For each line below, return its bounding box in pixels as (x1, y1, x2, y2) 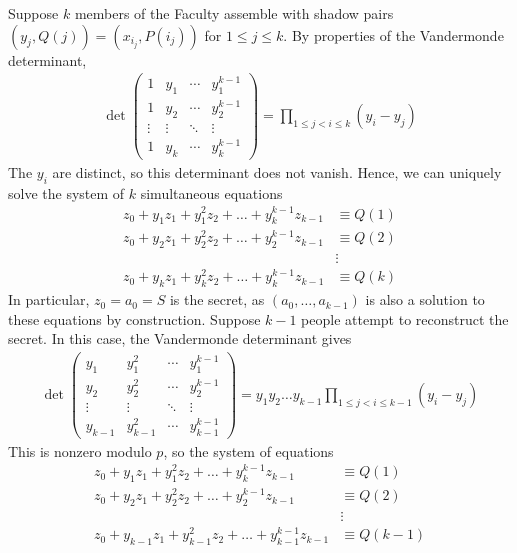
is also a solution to (365, 289, 485, 310)
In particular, (8, 289, 90, 310)
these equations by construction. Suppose (8, 308, 261, 329)
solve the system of (8, 182, 125, 203)
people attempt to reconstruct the (301, 308, 509, 329)
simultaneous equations (140, 182, 283, 203)
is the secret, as (169, 289, 265, 310)
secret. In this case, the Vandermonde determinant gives (8, 328, 352, 349)
